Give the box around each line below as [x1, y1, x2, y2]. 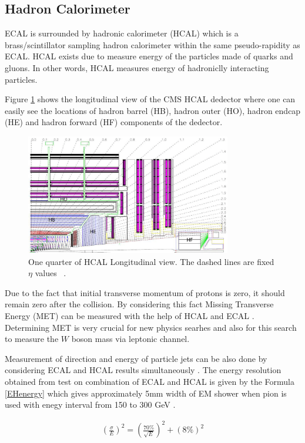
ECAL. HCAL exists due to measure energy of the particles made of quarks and [5, 50, 293, 62]
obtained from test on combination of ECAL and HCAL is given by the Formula [5, 375, 294, 387]
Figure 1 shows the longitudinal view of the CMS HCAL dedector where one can [5, 93, 296, 105]
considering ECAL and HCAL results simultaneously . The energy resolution [5, 364, 281, 376]
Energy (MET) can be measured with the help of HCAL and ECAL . [5, 309, 254, 321]
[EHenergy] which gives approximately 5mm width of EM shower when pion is [5, 387, 287, 399]
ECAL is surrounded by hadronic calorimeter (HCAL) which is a [5, 27, 239, 39]
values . [35, 267, 66, 279]
